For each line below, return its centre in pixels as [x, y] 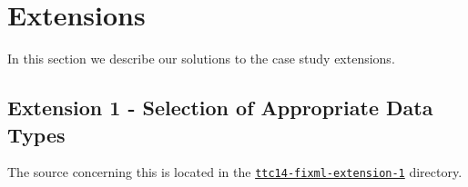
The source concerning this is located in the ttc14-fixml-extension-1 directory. [235, 172]
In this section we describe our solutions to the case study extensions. [201, 59]
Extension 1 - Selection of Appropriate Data [220, 108]
